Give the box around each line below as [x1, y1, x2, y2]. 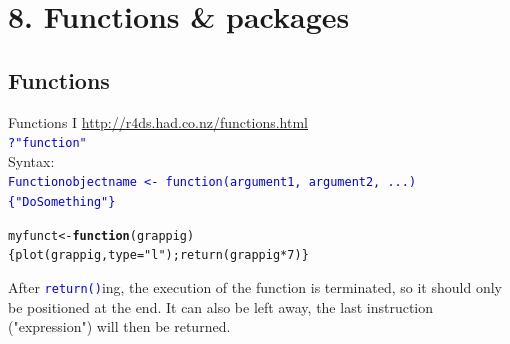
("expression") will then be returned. [8, 316, 231, 337]
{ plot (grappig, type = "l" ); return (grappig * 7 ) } [8, 248, 309, 263]
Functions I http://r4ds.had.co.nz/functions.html [8, 111, 308, 132]
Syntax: [8, 150, 55, 171]
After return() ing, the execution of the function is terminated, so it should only [8, 277, 502, 298]
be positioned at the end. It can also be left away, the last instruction [8, 296, 434, 317]
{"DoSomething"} [8, 195, 116, 210]
